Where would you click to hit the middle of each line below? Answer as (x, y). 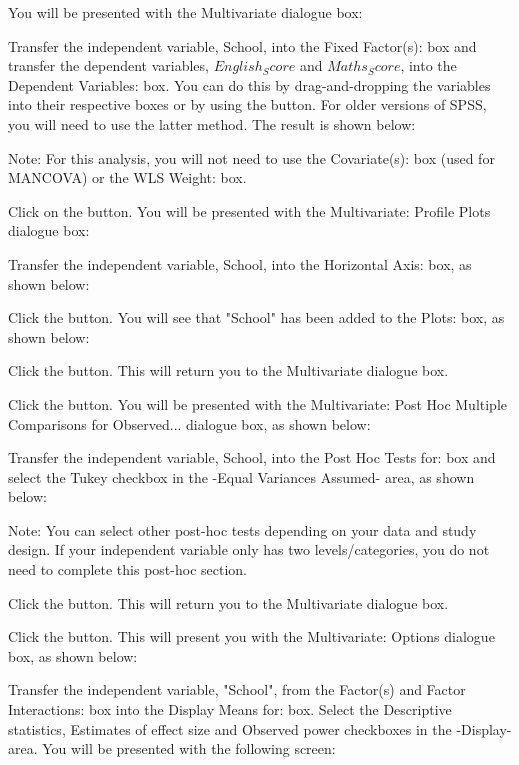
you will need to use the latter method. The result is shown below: (212, 123)
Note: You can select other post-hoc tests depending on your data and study (242, 529)
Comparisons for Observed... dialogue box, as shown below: (189, 423)
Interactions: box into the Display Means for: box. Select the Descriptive (230, 709)
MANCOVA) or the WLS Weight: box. (127, 177)
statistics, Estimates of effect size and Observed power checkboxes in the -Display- (260, 728)
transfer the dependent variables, (108, 65)
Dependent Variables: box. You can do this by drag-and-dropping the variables (249, 84)
